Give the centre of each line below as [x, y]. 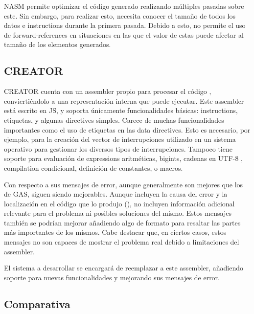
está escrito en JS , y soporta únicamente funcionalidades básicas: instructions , [121, 110]
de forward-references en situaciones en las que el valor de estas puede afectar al [124, 34]
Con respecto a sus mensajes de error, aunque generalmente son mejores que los [124, 184]
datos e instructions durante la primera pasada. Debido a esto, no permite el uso [125, 25]
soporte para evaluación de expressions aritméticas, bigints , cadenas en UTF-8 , [123, 158]
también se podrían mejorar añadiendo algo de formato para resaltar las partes [122, 222]
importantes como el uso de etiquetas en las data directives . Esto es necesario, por [127, 129]
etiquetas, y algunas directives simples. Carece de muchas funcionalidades [114, 120]
